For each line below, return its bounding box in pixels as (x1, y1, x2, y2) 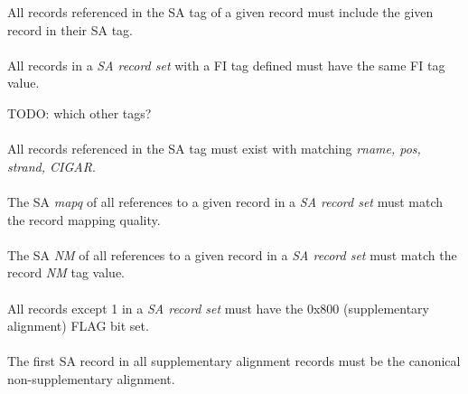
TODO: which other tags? (7, 103, 152, 122)
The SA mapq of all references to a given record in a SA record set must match (7, 192, 444, 211)
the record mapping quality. (7, 210, 161, 229)
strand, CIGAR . (7, 156, 96, 175)
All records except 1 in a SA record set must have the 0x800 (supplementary (7, 298, 429, 317)
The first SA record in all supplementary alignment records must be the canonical (7, 352, 461, 371)
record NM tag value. (7, 263, 125, 282)
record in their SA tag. (7, 20, 133, 39)
